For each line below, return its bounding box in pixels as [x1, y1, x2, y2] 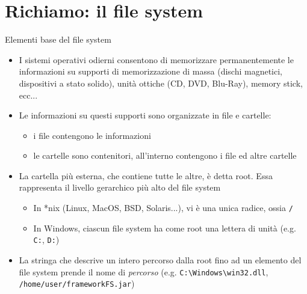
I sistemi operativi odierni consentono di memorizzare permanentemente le [19, 53, 294, 66]
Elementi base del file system [5, 33, 111, 46]
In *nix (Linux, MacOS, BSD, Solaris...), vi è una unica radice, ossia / [33, 201, 293, 214]
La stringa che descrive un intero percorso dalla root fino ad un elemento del [19, 253, 302, 266]
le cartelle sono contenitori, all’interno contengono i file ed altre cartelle [33, 149, 297, 162]
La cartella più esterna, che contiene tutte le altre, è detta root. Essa [19, 169, 273, 182]
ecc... [19, 88, 38, 101]
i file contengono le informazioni [33, 129, 151, 141]
